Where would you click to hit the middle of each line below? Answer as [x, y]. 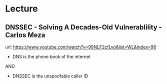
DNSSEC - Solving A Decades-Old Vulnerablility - [84, 27]
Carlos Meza [25, 35]
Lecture [22, 9]
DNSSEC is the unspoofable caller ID [50, 76]
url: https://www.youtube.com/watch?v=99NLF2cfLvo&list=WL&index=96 [81, 47]
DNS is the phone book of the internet [51, 56]
